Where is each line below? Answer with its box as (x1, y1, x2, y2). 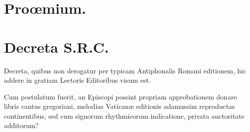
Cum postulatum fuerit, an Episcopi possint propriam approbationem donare (4, 91, 237, 101)
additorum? (4, 120, 39, 131)
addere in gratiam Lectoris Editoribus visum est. (4, 75, 151, 85)
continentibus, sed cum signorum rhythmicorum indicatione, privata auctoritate (4, 110, 245, 121)
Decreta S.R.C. (4, 36, 109, 57)
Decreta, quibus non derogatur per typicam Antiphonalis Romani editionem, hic (4, 65, 247, 75)
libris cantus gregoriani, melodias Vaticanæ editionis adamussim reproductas (4, 101, 235, 111)
